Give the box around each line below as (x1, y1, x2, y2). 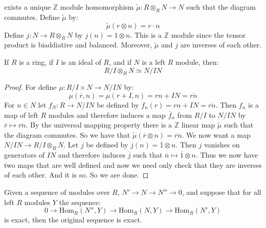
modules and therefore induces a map (48, 109, 166, 120)
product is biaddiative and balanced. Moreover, (4, 39, 152, 50)
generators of (4, 149, 45, 160)
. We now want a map (182, 129, 251, 140)
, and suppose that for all (182, 186, 261, 197)
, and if (108, 57, 131, 67)
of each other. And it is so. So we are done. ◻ (4, 169, 149, 180)
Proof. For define (4, 82, 57, 92)
